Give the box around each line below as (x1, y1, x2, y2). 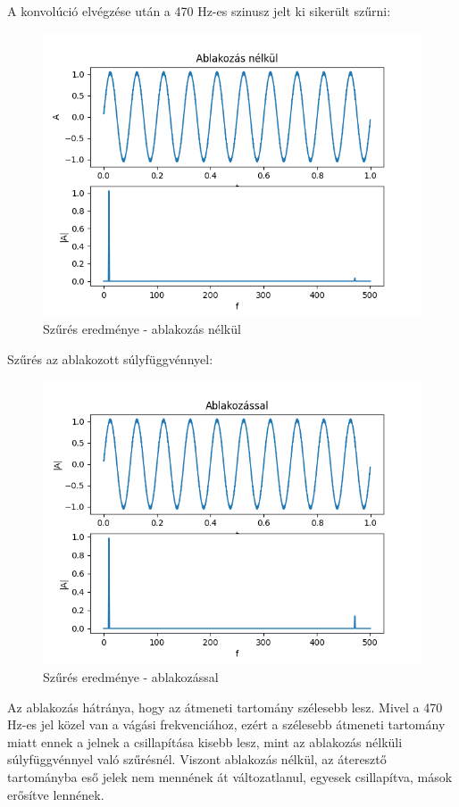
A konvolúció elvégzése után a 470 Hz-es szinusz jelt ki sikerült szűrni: (7, 2, 391, 20)
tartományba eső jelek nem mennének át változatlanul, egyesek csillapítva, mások (7, 767, 453, 786)
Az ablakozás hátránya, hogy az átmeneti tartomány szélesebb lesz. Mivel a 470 (7, 697, 443, 716)
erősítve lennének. (7, 785, 104, 803)
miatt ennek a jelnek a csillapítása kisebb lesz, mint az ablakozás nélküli (7, 732, 403, 751)
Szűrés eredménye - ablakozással (43, 667, 219, 686)
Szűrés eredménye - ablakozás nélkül (43, 320, 241, 338)
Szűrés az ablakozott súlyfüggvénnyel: (7, 349, 213, 368)
